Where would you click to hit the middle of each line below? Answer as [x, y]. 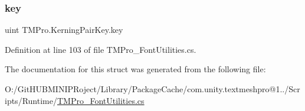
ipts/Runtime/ [31, 100]
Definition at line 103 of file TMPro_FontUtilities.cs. [101, 49]
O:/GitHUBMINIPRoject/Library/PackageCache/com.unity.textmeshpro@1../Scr [152, 89]
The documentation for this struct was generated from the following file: [135, 69]
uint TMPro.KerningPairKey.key [64, 30]
